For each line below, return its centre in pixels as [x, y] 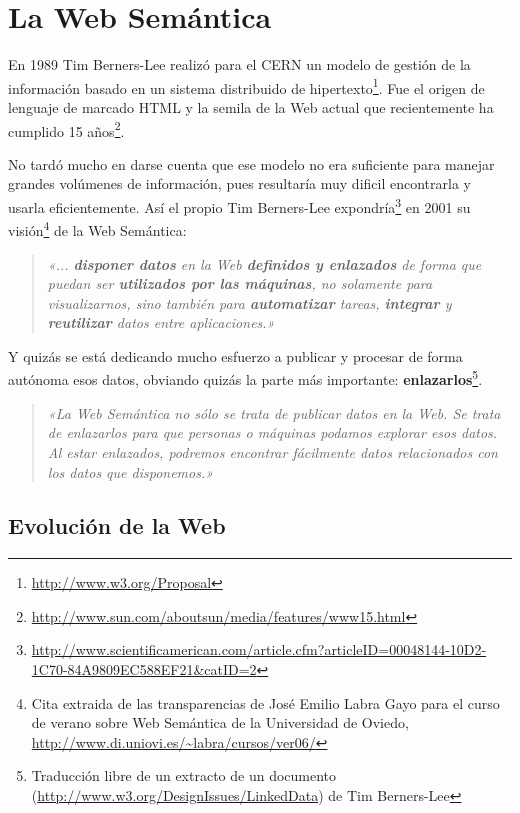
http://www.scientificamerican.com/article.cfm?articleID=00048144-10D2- [259, 649]
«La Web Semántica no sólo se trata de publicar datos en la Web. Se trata [274, 412]
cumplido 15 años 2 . [66, 129]
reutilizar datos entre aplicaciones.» [161, 322]
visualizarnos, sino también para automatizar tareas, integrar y [249, 302]
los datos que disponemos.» [130, 471]
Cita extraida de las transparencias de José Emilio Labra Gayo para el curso [265, 702]
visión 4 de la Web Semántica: [97, 228]
